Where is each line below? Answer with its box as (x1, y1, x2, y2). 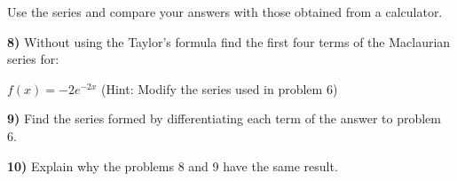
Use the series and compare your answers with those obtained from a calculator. (7, 3, 443, 20)
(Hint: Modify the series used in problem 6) (101, 79, 338, 98)
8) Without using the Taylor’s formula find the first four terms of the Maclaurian (7, 32, 451, 51)
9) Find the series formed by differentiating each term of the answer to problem (7, 109, 441, 128)
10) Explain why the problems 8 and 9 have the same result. (7, 156, 338, 175)
